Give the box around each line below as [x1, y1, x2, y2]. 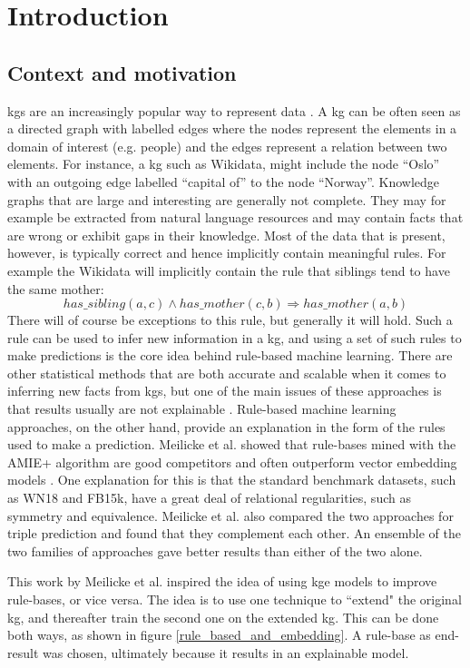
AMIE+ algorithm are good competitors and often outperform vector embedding [7, 452, 457, 471]
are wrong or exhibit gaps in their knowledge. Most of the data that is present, [7, 225, 446, 244]
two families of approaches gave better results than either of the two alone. [7, 541, 423, 560]
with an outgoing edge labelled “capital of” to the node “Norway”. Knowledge [7, 172, 440, 191]
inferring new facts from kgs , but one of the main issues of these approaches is [7, 381, 442, 400]
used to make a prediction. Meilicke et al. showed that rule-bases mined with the [7, 435, 456, 454]
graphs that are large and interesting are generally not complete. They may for [7, 190, 446, 209]
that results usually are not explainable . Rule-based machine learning [7, 399, 397, 418]
